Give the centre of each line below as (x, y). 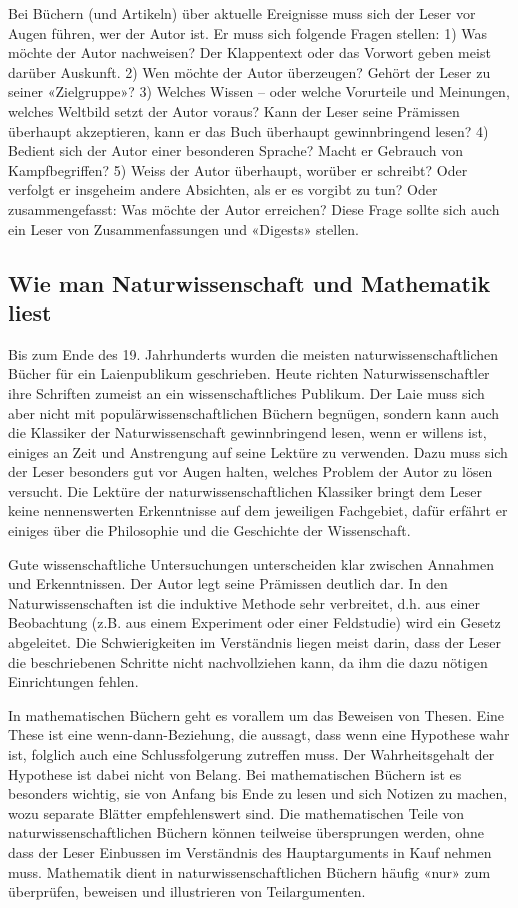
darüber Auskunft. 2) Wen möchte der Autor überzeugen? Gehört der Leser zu (249, 71)
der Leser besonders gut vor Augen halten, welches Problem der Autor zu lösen (250, 471)
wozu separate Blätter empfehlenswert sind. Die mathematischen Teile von (236, 812)
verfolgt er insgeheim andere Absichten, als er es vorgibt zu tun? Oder (223, 189)
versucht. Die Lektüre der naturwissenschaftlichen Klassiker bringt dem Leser (245, 490)
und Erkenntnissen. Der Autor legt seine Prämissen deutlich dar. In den (228, 583)
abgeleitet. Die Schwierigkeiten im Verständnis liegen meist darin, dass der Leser (254, 642)
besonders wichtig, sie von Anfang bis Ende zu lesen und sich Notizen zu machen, (258, 793)
